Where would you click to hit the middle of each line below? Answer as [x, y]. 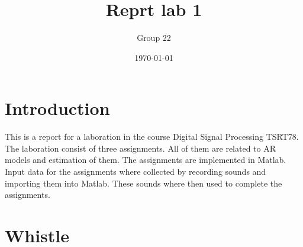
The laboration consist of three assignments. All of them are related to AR [141, 148]
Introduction [57, 108]
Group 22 [154, 38]
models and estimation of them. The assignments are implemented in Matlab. [146, 160]
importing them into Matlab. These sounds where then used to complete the [144, 183]
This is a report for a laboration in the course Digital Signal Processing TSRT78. [152, 137]
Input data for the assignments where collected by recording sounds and [136, 171]
